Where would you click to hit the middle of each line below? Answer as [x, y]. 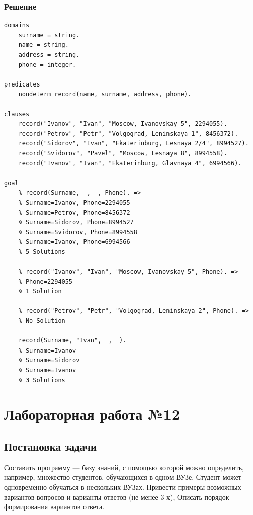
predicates [22, 84]
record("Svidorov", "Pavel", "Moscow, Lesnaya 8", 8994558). [123, 153]
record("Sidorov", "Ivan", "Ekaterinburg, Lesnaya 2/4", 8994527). [134, 144]
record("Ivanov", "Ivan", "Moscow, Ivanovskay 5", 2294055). [123, 124]
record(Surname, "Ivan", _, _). [72, 341]
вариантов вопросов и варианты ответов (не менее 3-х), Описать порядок [117, 497]
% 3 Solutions [42, 380]
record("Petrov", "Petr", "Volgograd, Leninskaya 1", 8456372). [128, 134]
